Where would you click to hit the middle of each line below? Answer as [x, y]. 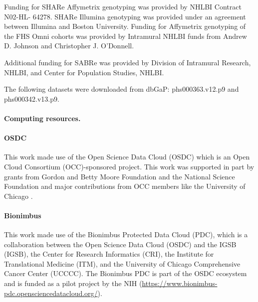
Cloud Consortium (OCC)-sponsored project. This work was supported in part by [129, 166]
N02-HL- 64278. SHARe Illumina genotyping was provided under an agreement [125, 16]
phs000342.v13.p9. [32, 98]
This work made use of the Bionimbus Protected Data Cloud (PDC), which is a [126, 234]
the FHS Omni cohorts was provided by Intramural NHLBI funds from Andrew [126, 36]
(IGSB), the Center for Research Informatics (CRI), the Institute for [109, 254]
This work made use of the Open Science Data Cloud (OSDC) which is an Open [127, 157]
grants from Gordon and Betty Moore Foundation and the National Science [120, 176]
